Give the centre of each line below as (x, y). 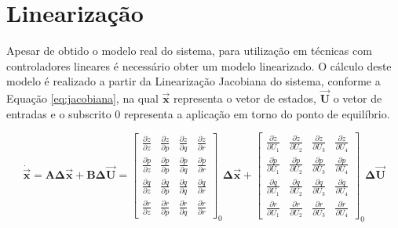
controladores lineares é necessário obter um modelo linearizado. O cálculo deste (199, 65)
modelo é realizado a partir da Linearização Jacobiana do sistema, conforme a (194, 81)
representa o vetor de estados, (245, 98)
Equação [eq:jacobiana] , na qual (82, 98)
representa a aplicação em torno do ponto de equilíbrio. (257, 113)
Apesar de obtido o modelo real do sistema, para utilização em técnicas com (189, 51)
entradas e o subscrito (59, 113)
